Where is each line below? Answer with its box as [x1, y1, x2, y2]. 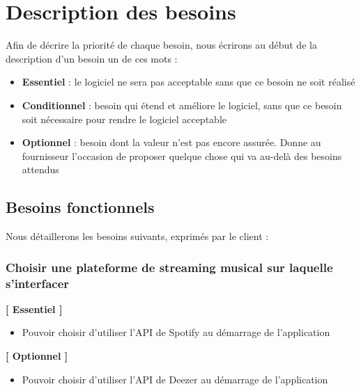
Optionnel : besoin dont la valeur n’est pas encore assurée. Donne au [22, 135, 321, 150]
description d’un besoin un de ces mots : [6, 51, 178, 65]
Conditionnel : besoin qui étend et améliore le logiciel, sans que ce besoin [22, 97, 342, 112]
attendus [22, 162, 59, 177]
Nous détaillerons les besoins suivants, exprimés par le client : [6, 229, 269, 244]
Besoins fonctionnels [6, 196, 155, 218]
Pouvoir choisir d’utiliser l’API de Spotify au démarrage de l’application [22, 325, 330, 340]
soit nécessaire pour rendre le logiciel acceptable [22, 111, 226, 126]
